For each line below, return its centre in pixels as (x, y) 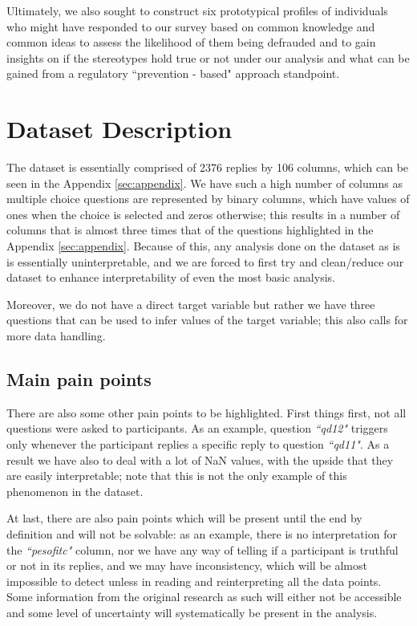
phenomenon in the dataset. (75, 491)
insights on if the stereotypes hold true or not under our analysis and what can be (208, 57)
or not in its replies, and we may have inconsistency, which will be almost (187, 565)
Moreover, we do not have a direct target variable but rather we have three (191, 304)
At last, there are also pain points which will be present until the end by (184, 518)
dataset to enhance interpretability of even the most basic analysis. (171, 277)
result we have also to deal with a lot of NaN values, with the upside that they (200, 459)
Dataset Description (119, 129)
